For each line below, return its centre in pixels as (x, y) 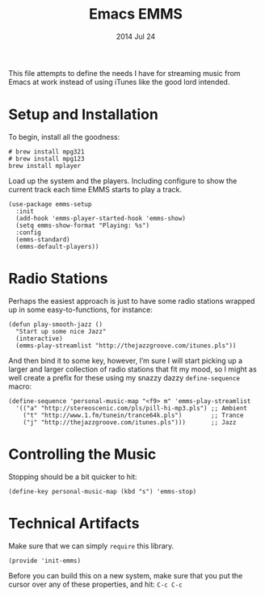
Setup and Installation (84, 115)
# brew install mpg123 (46, 158)
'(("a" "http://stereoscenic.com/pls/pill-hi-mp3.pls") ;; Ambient (132, 408)
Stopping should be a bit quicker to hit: (73, 477)
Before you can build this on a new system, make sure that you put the (126, 575)
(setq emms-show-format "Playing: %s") (83, 225)
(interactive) (39, 338)
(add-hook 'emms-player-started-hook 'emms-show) (101, 218)
